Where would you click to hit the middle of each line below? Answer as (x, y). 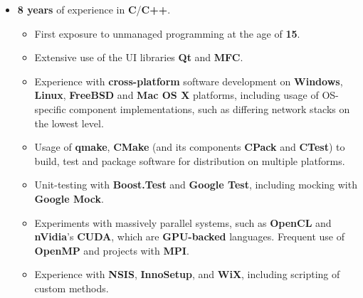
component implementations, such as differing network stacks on (210, 108)
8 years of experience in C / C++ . (94, 9)
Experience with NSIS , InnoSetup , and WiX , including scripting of (187, 274)
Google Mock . (69, 198)
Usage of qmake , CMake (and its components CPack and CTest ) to (190, 147)
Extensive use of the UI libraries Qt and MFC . (139, 57)
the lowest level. (69, 123)
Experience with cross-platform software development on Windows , (189, 81)
